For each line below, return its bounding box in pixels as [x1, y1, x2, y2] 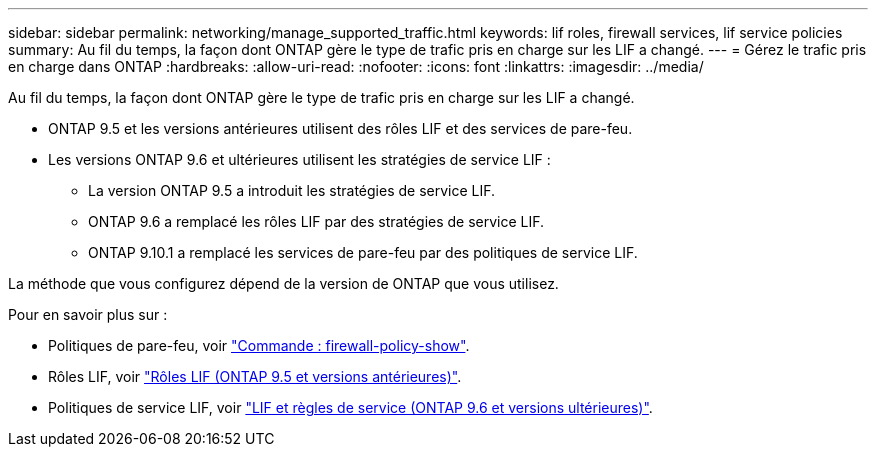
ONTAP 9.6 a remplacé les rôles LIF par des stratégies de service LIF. [88, 213, 545, 230]
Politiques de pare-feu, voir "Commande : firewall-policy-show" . [48, 337, 470, 354]
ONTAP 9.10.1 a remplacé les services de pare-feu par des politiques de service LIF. [88, 244, 638, 261]
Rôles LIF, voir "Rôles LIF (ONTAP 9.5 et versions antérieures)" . [48, 368, 462, 385]
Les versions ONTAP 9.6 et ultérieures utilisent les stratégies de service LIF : [48, 151, 551, 168]
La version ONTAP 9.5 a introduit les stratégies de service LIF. [88, 182, 496, 199]
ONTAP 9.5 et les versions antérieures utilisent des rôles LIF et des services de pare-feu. [48, 120, 633, 137]
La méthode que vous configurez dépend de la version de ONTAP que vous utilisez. [8, 275, 559, 292]
